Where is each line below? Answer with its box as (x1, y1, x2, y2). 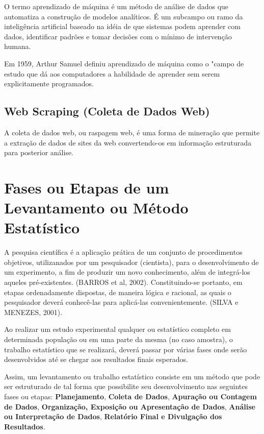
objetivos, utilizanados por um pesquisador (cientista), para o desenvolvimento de (4, 256, 259, 267)
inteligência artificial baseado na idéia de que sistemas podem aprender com (4, 21, 241, 32)
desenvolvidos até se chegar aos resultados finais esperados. (4, 354, 188, 365)
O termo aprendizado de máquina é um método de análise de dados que (4, 1, 229, 11)
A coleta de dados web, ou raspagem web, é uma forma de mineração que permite (4, 127, 260, 137)
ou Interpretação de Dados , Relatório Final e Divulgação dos (4, 411, 222, 422)
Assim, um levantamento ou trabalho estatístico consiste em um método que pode (4, 371, 260, 381)
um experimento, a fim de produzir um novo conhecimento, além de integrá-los (4, 267, 250, 277)
